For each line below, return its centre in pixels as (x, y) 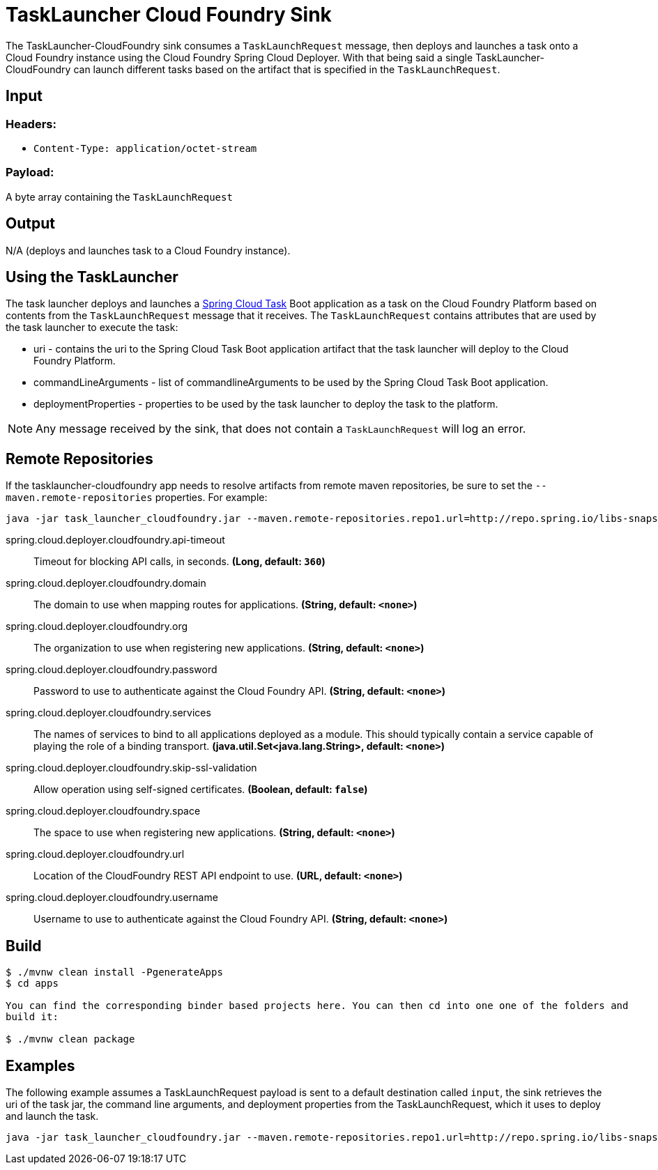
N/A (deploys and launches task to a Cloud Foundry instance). (148, 250)
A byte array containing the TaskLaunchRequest (119, 197)
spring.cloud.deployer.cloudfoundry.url (95, 854)
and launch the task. (52, 1116)
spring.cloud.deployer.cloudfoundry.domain (106, 583)
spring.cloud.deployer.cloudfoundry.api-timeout (115, 540)
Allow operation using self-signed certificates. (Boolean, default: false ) (201, 790)
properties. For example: (211, 498)
